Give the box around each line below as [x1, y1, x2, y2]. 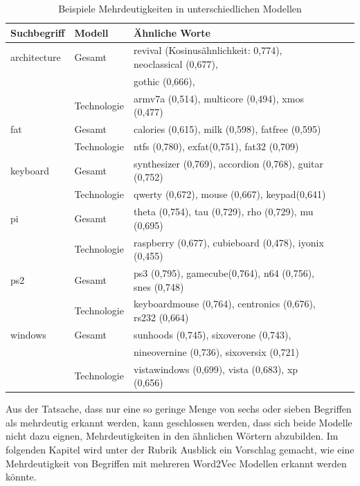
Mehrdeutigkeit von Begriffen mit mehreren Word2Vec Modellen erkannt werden [6, 456, 347, 470]
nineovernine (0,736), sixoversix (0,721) [133, 344, 300, 359]
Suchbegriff [10, 25, 65, 39]
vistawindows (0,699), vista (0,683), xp [133, 361, 298, 376]
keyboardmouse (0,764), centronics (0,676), [133, 296, 316, 311]
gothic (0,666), [133, 73, 195, 88]
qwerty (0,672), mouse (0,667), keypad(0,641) [133, 187, 326, 201]
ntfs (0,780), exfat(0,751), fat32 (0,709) [133, 139, 299, 153]
